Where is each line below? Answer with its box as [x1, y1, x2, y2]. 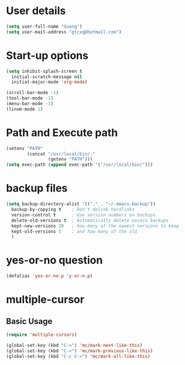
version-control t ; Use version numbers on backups [11, 212, 156, 218]
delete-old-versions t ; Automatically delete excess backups [11, 217, 169, 223]
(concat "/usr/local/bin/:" [27, 151, 95, 157]
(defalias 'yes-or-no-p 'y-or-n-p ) [6, 273, 93, 279]
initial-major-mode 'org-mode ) [11, 79, 88, 85]
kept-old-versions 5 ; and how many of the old [11, 228, 138, 235]
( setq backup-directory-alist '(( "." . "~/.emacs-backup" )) [6, 201, 156, 207]
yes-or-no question [6, 254, 103, 267]
